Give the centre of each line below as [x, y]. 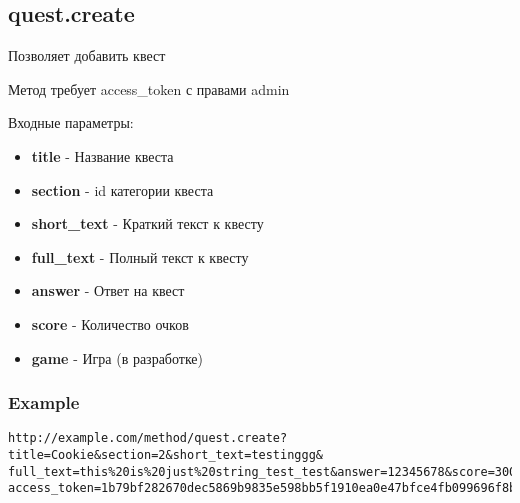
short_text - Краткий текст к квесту [147, 223]
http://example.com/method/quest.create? [148, 438]
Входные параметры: [71, 122]
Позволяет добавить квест [87, 55]
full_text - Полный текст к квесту [140, 256]
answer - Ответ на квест [108, 290]
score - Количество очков [110, 323]
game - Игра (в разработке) [117, 357]
